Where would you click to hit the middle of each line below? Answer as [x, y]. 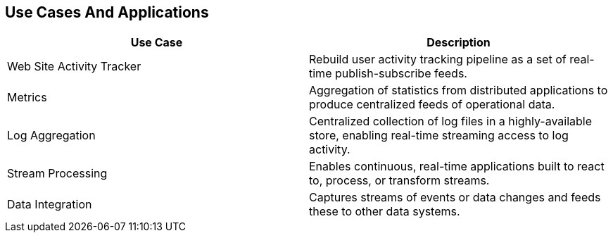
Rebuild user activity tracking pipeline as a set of [438, 60]
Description [459, 43]
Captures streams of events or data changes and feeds [455, 198]
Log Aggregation [51, 136]
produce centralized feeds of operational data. [432, 105]
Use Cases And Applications [107, 12]
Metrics [27, 98]
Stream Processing [57, 174]
